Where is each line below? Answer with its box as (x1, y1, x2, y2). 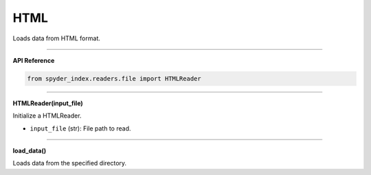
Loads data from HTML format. (12, 34, 101, 42)
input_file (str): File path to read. (30, 124, 131, 133)
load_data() (12, 147, 47, 155)
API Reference (12, 56, 55, 64)
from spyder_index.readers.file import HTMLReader (27, 75, 202, 82)
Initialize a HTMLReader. (12, 111, 82, 120)
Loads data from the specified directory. (12, 159, 127, 167)
